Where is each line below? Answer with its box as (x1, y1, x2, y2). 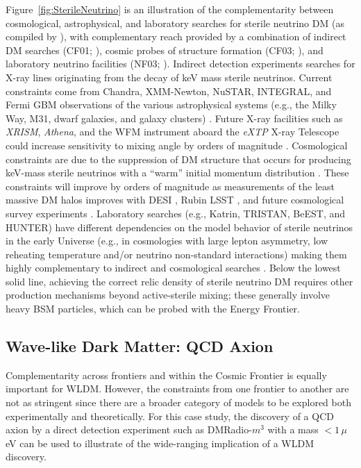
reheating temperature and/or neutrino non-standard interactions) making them (6, 246, 347, 261)
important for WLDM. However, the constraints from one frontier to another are (6, 381, 349, 396)
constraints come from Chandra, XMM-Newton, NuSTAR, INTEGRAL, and (6, 83, 332, 98)
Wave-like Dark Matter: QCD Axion (6, 335, 274, 357)
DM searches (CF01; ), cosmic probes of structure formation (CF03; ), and (6, 42, 324, 57)
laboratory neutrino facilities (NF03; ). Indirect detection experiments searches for (6, 56, 355, 71)
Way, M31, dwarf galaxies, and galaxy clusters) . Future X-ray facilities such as (6, 110, 343, 125)
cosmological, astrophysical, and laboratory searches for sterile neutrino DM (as (6, 15, 344, 30)
